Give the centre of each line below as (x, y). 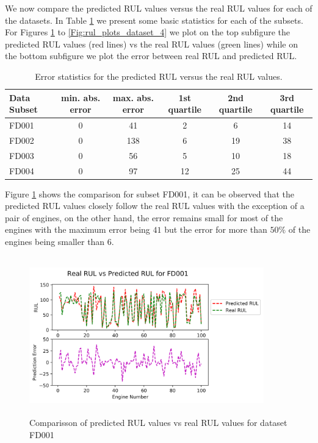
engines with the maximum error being (78, 229)
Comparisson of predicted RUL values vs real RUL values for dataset (158, 423)
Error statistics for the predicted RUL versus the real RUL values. (159, 76)
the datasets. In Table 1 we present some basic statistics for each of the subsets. (154, 20)
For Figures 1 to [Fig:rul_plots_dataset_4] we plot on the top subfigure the (147, 32)
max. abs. (133, 97)
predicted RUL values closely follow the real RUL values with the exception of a (155, 206)
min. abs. (81, 97)
